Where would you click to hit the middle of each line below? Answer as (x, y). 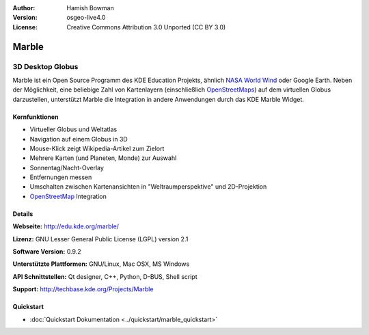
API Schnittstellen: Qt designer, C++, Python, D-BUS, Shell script (105, 276)
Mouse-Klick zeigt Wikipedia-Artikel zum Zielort (97, 148)
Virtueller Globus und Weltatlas (73, 129)
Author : (24, 8)
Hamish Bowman (90, 8)
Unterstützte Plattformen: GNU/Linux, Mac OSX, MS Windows (101, 264)
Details (23, 214)
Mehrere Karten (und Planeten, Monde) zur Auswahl (103, 158)
